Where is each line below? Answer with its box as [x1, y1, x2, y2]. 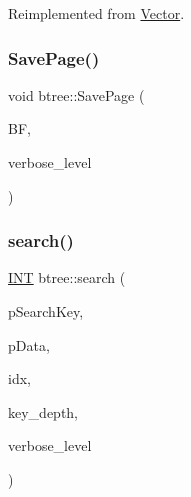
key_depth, [8, 401, 79, 422]
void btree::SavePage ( [8, 84, 145, 105]
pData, [8, 334, 50, 355]
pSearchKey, [8, 301, 84, 321]
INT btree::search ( [8, 267, 126, 288]
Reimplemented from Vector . [8, 3, 185, 23]
